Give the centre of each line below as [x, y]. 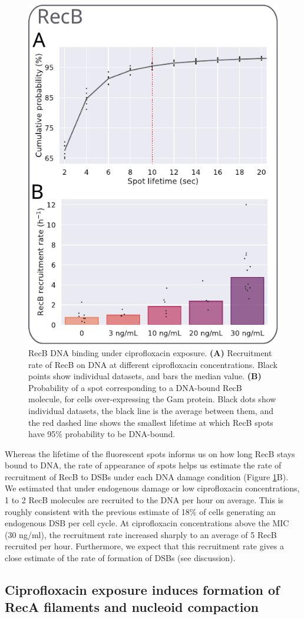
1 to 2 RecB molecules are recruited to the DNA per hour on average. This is [144, 500]
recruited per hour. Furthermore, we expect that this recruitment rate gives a [145, 546]
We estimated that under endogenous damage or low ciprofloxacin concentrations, [152, 488]
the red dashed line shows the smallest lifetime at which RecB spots [151, 422]
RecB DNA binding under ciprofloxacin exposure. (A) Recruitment [150, 352]
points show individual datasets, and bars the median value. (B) [145, 376]
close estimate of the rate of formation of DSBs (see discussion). [120, 558]
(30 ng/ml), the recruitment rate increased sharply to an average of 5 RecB [141, 534]
